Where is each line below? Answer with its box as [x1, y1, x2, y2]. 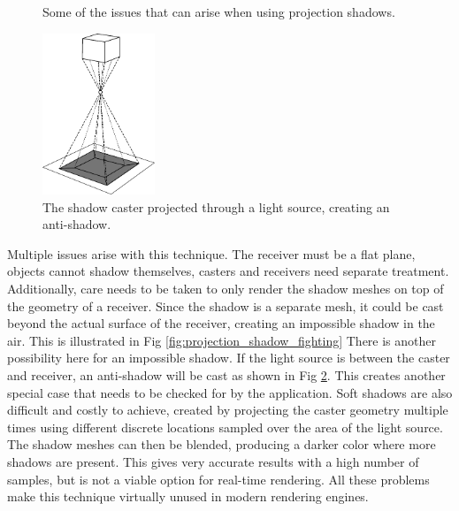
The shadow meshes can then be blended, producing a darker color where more [7, 435, 436, 454]
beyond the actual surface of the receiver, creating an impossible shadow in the [7, 314, 435, 332]
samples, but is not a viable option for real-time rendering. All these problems [7, 469, 430, 488]
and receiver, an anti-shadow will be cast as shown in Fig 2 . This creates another [7, 365, 446, 384]
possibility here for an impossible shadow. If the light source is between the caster [7, 348, 450, 367]
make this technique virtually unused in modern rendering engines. [7, 487, 369, 506]
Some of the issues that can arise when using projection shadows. [42, 3, 395, 20]
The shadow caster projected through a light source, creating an [42, 197, 390, 216]
